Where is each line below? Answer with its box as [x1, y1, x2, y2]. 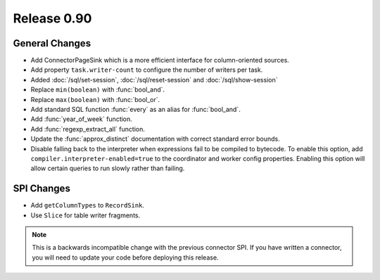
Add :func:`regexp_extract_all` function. [30, 125, 146, 133]
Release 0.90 [13, 11, 92, 26]
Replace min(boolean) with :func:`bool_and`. [30, 85, 165, 94]
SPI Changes [13, 183, 70, 195]
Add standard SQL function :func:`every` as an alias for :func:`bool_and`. [30, 106, 241, 114]
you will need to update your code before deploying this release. [32, 253, 219, 262]
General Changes [13, 37, 91, 49]
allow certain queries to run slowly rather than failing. [30, 164, 185, 172]
